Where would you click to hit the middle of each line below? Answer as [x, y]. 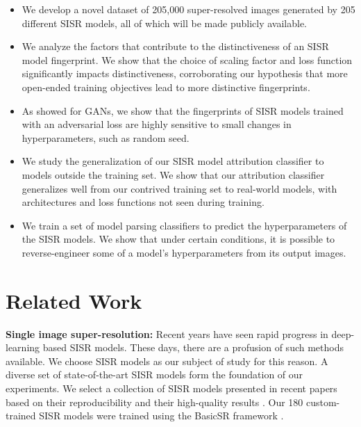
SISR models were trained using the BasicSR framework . [161, 416]
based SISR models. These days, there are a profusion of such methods [193, 347]
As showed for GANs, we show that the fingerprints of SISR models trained [183, 110]
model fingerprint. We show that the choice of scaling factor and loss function [187, 59]
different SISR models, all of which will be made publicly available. [165, 23]
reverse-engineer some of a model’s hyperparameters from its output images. [184, 252]
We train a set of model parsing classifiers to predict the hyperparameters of [184, 225]
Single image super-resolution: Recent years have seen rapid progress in [167, 333]
